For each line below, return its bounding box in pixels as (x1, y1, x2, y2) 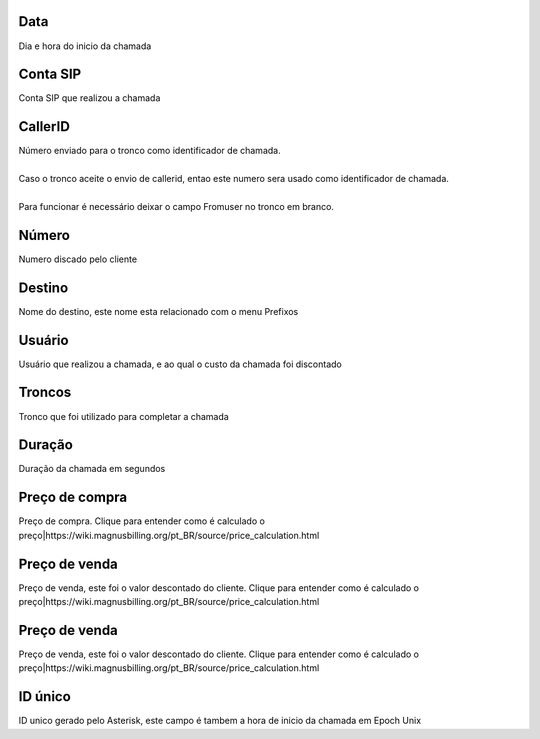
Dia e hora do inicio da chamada (18, 40, 152, 52)
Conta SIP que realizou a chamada (18, 92, 161, 104)
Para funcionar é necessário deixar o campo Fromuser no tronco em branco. (18, 200, 335, 212)
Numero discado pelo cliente (18, 253, 138, 265)
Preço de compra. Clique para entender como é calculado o (18, 515, 265, 527)
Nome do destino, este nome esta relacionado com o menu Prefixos (18, 305, 299, 317)
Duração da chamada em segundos (18, 463, 166, 475)
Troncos (18, 384, 72, 401)
